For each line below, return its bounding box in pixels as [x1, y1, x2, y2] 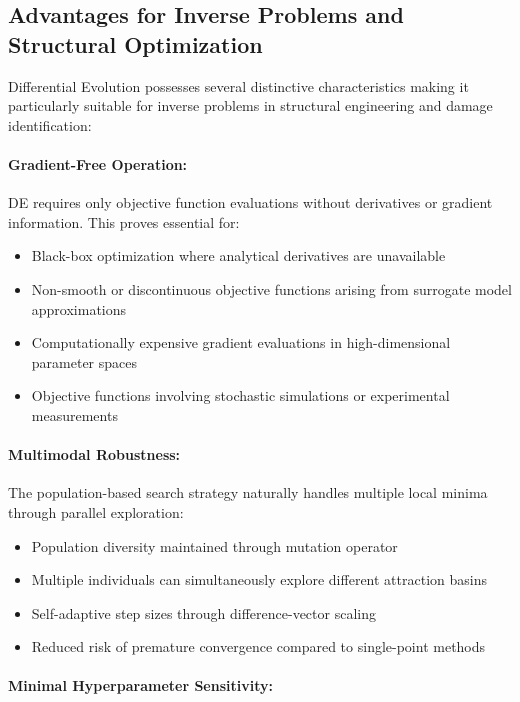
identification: [8, 114, 92, 135]
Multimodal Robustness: [8, 444, 181, 465]
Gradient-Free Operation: [8, 153, 188, 174]
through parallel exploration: [8, 501, 184, 522]
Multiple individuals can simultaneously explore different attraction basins [31, 569, 487, 590]
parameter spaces [31, 351, 138, 372]
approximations [31, 298, 127, 319]
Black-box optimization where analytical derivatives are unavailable [31, 245, 446, 266]
